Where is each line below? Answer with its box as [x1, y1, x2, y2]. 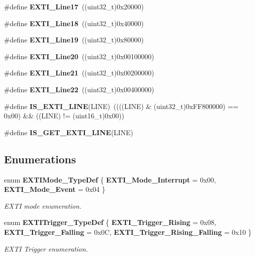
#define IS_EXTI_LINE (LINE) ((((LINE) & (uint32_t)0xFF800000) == [4, 101, 239, 111]
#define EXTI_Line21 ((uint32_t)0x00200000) [4, 68, 154, 78]
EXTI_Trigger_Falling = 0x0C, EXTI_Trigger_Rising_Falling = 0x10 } [4, 226, 252, 237]
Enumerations [4, 151, 76, 166]
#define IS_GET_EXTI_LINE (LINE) [4, 127, 133, 137]
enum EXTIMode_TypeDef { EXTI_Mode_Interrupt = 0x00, [4, 174, 216, 184]
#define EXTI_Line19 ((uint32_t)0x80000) [4, 35, 144, 45]
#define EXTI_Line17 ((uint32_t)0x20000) [4, 1, 144, 11]
